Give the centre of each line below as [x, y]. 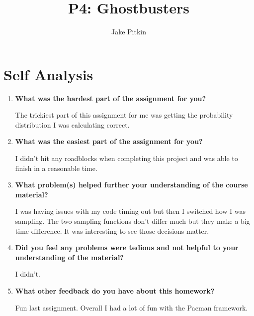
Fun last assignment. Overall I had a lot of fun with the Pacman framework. [131, 307]
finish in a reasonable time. [56, 168]
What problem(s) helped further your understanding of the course [131, 185]
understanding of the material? [69, 257]
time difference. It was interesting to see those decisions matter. [112, 231]
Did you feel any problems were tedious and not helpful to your [127, 247]
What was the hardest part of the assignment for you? [111, 98]
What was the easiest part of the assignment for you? [109, 141]
